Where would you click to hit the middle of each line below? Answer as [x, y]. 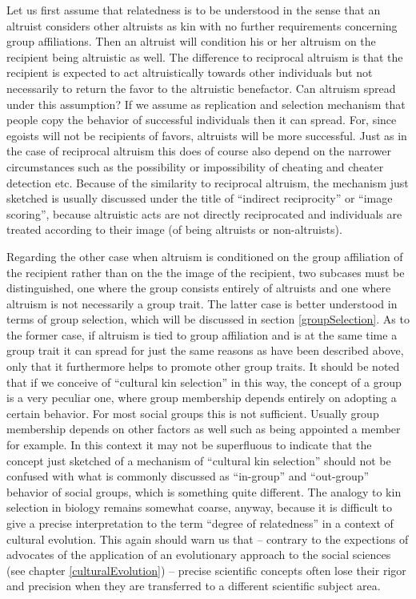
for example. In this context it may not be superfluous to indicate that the [189, 445]
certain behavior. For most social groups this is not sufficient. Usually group [193, 413]
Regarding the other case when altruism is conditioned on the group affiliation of [205, 256]
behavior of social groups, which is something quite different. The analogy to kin [204, 491]
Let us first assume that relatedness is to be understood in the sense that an [194, 10]
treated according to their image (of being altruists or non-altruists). [174, 229]
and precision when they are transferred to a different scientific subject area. [194, 586]
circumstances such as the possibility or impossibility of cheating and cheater [195, 166]
